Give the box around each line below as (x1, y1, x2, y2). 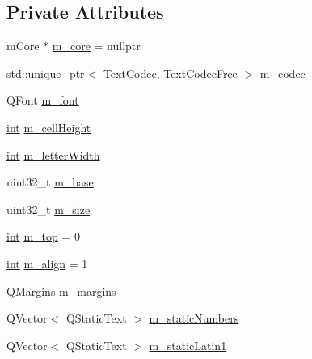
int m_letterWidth (6, 146, 100, 163)
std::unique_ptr (6, 64, 85, 81)
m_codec (259, 64, 306, 81)
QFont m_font (6, 92, 79, 109)
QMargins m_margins (6, 282, 116, 299)
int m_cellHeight (6, 118, 91, 135)
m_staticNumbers (149, 310, 239, 327)
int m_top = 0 (6, 228, 81, 245)
